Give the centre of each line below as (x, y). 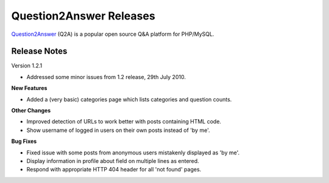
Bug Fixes (24, 141)
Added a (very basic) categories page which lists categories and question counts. (129, 99)
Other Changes (31, 111)
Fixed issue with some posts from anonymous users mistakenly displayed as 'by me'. (133, 153)
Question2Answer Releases (83, 16)
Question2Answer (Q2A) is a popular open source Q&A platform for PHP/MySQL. (113, 34)
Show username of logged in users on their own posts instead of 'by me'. (118, 130)
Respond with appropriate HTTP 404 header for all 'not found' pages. (114, 170)
